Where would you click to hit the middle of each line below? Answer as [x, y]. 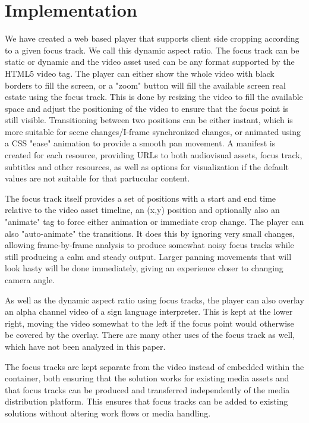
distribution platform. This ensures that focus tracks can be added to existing [146, 401]
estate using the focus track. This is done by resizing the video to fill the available [154, 97]
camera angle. [30, 280]
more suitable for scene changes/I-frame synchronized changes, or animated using [153, 131]
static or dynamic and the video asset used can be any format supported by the [150, 62]
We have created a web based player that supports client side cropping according [152, 38]
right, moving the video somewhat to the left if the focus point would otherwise [149, 323]
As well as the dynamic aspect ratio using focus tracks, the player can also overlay [154, 300]
